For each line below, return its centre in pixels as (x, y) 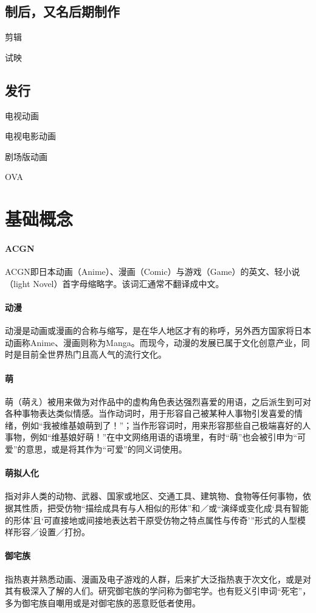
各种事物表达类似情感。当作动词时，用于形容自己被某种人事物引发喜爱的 (149, 413)
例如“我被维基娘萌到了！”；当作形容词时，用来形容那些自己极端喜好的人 (166, 425)
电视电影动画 (30, 136)
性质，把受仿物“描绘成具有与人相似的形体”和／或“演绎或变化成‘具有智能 (165, 508)
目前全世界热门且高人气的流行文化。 (94, 354)
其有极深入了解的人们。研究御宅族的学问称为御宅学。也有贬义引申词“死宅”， (158, 591)
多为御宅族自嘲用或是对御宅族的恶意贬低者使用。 (103, 602)
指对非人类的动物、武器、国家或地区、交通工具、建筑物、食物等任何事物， (154, 496)
